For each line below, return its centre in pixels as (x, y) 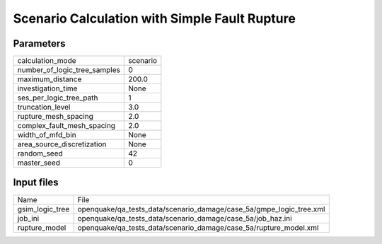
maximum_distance (50, 79)
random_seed (40, 153)
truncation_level (44, 108)
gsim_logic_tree (44, 209)
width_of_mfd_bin (47, 135)
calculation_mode (47, 61)
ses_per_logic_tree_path (58, 98)
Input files (36, 183)
